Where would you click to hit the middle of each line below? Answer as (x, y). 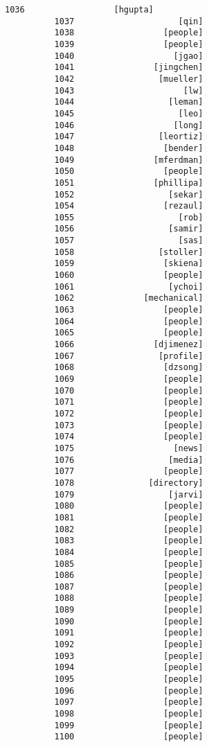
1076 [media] (129, 460)
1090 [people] (129, 621)
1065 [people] (129, 333)
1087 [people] (129, 587)
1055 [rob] (129, 217)
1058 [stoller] (129, 252)
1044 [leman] (129, 102)
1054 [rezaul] (129, 206)
